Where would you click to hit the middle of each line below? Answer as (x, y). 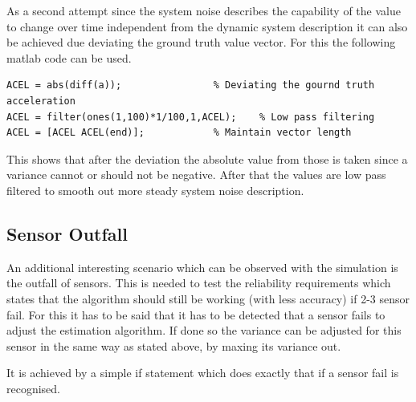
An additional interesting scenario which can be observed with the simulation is (202, 267)
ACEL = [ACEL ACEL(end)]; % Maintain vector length (179, 133)
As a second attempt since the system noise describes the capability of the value (204, 10)
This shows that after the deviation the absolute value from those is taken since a (207, 158)
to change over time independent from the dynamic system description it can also (207, 26)
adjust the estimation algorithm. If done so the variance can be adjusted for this (204, 330)
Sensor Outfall (67, 233)
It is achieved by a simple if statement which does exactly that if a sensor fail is (203, 373)
